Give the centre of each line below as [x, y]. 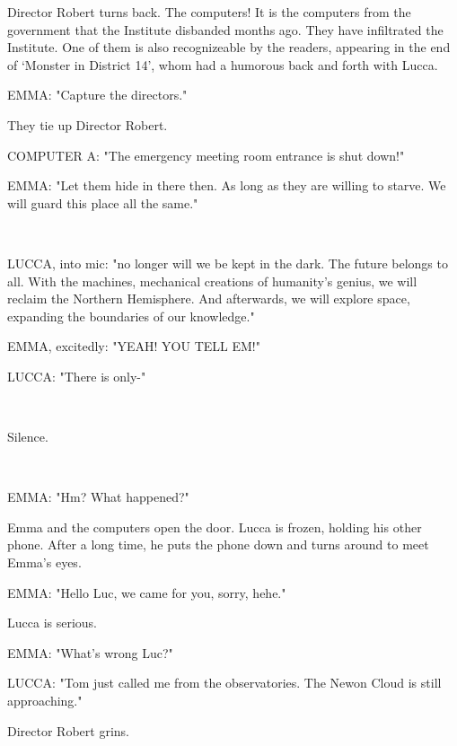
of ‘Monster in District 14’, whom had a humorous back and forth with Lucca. [223, 64]
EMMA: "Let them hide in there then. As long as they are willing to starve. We [227, 185]
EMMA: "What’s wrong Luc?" [90, 652]
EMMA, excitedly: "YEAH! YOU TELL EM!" [134, 346]
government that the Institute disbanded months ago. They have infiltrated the [225, 29]
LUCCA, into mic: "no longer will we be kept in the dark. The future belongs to [228, 263]
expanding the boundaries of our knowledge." [131, 316]
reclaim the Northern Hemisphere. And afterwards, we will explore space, [209, 298]
